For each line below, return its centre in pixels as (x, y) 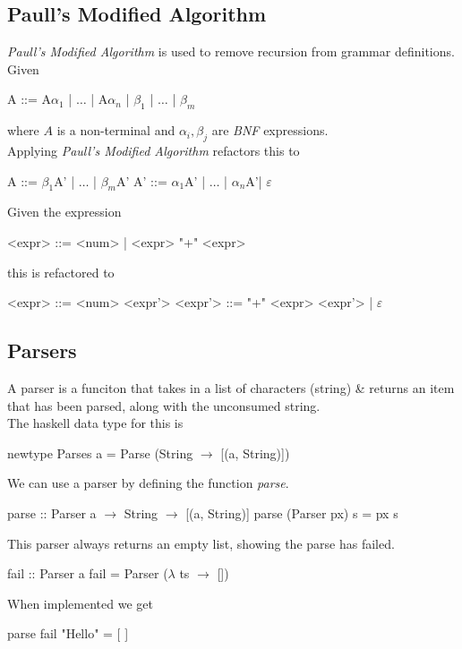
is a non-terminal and (116, 130)
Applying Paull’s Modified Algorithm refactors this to (154, 150)
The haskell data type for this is (95, 423)
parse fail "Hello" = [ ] (68, 633)
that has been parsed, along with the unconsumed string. (164, 405)
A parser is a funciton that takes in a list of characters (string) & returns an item (231, 387)
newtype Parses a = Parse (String (100, 453)
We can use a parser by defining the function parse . (148, 483)
